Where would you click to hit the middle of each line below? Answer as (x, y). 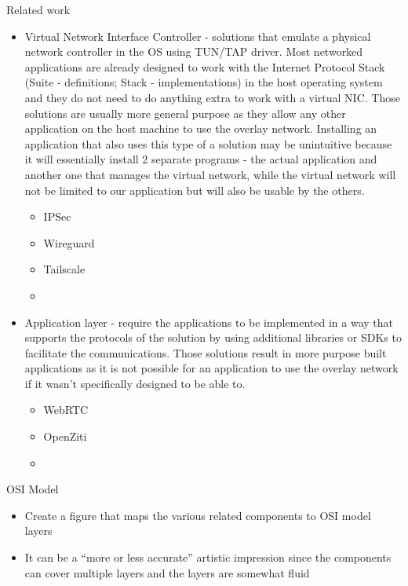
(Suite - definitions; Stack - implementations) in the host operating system (204, 82)
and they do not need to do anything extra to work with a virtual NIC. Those (212, 97)
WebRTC (66, 410)
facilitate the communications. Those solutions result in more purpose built (206, 352)
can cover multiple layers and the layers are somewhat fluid (167, 572)
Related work (38, 9)
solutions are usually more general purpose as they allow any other (185, 113)
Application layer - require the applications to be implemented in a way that (209, 322)
